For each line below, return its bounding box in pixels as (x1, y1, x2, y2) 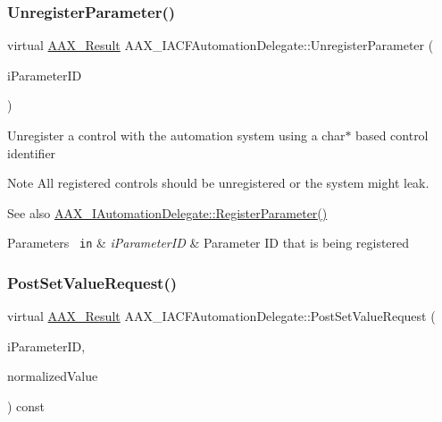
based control (355, 126, 429, 144)
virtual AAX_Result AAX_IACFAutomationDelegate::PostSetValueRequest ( (7, 307, 436, 325)
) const (7, 397, 46, 416)
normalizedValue (7, 367, 98, 385)
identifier (7, 143, 56, 162)
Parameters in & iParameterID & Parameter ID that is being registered (7, 233, 410, 252)
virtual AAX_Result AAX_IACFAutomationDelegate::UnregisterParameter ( (7, 36, 434, 55)
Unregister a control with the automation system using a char (7, 126, 346, 144)
